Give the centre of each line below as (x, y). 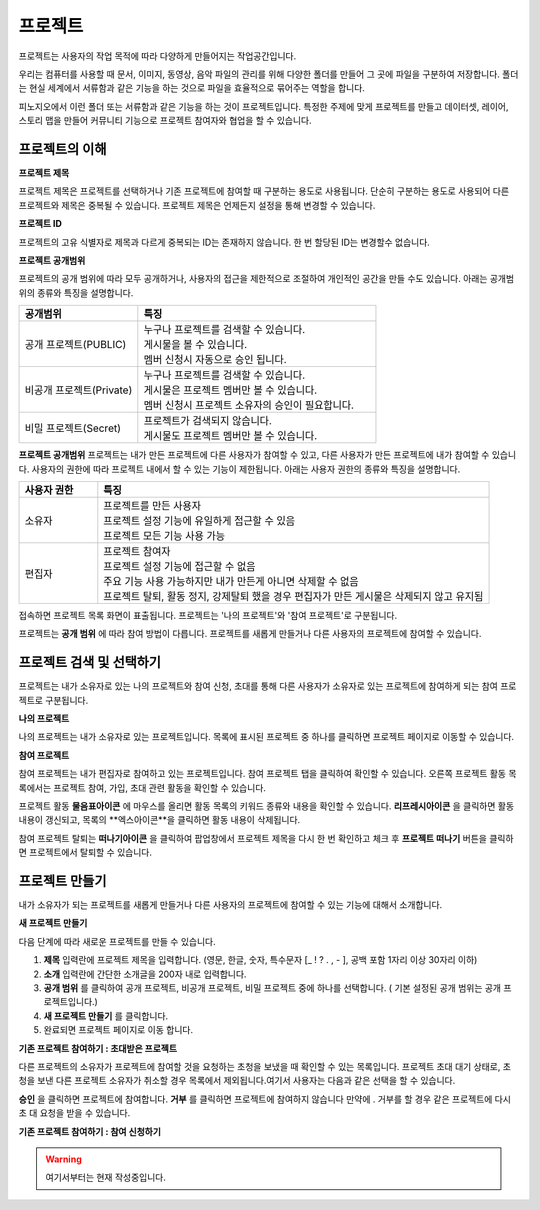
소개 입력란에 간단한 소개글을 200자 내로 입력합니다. (145, 974)
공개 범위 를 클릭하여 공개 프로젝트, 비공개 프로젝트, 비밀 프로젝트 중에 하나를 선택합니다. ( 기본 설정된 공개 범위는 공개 (272, 987)
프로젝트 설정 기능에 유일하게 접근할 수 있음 (199, 520)
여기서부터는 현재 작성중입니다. (106, 1177)
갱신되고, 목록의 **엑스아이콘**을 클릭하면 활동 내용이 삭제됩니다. (173, 820)
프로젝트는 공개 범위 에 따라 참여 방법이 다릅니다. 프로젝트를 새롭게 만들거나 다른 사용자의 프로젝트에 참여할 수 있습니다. (250, 634)
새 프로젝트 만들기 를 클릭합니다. (106, 1016)
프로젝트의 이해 (62, 148)
